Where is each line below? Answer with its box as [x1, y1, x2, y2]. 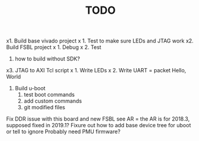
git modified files [23, 104, 66, 111]
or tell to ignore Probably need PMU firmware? [6, 128, 121, 135]
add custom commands [23, 97, 82, 105]
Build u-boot [14, 85, 46, 92]
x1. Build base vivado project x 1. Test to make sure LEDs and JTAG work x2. [6, 37, 194, 45]
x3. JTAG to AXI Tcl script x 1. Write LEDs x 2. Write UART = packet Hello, [6, 67, 186, 74]
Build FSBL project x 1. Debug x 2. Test [6, 44, 102, 51]
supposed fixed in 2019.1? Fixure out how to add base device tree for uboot [6, 122, 191, 129]
